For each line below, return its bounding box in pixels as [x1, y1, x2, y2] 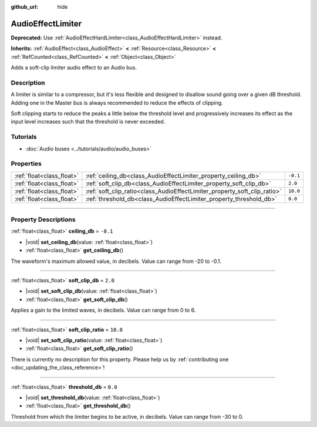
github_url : [11, 4, 38, 10]
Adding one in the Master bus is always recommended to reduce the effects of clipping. [11, 99, 223, 106]
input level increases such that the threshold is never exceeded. [11, 118, 166, 125]
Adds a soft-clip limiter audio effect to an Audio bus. [11, 64, 137, 71]
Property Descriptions [11, 215, 76, 223]
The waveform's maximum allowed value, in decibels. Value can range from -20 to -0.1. [11, 258, 222, 265]
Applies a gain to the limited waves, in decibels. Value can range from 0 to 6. [11, 306, 196, 314]
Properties [11, 159, 42, 168]
